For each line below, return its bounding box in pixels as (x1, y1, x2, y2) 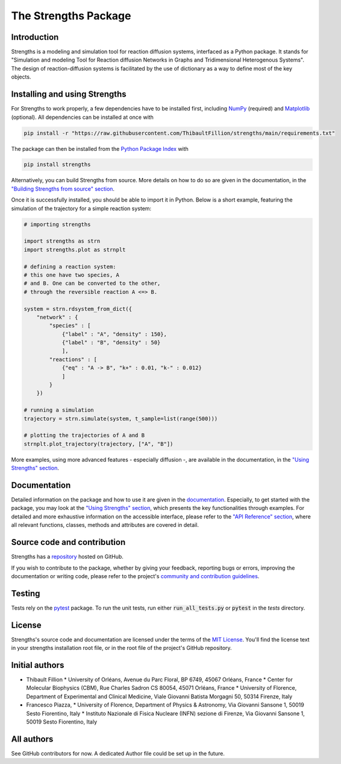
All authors (11, 734, 54, 744)
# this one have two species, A (23, 272, 120, 278)
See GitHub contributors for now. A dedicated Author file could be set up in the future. (11, 750, 225, 757)
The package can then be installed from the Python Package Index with (11, 145, 189, 152)
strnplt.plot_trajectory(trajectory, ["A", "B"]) (23, 441, 174, 447)
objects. (11, 73, 31, 81)
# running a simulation (23, 407, 95, 413)
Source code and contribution (11, 537, 126, 547)
